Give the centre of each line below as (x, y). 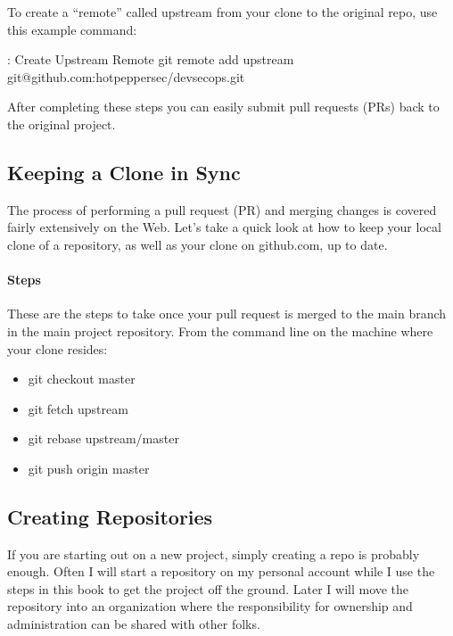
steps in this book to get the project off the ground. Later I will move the (208, 588)
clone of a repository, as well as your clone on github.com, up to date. (198, 244)
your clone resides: (58, 348)
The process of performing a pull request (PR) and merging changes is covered (222, 209)
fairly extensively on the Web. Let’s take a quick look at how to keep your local (224, 227)
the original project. (62, 124)
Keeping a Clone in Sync (124, 172)
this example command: (72, 29)
